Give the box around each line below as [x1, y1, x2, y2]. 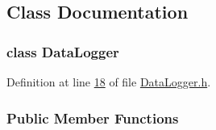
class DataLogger [6, 41, 119, 61]
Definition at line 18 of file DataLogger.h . [6, 73, 211, 90]
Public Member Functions [6, 107, 179, 128]
